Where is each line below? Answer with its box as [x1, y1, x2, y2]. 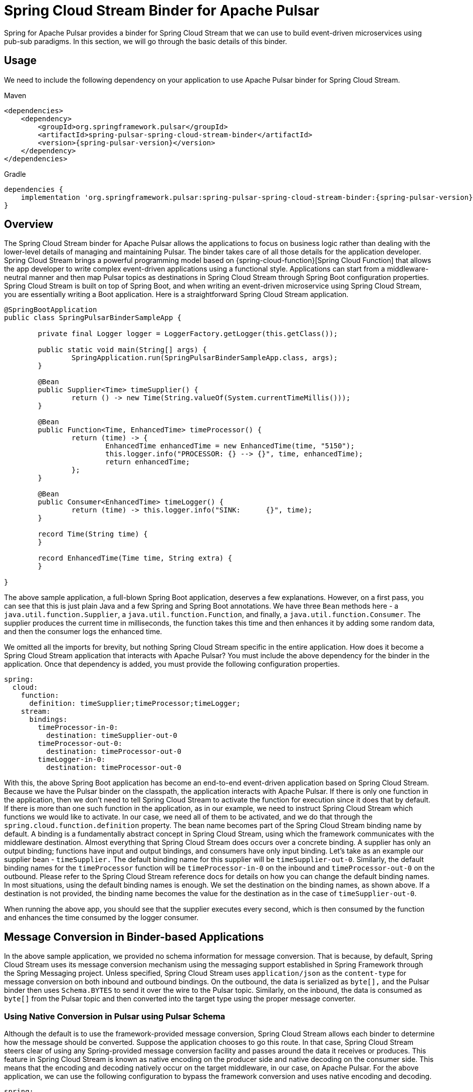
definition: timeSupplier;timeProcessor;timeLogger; [29, 699, 241, 708]
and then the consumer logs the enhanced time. [4, 627, 162, 636]
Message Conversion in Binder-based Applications [4, 930, 264, 943]
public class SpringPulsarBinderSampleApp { [4, 314, 182, 322]
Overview [4, 218, 54, 231]
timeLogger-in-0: [38, 755, 106, 764]
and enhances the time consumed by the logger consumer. [4, 913, 199, 922]
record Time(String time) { [38, 530, 148, 538]
